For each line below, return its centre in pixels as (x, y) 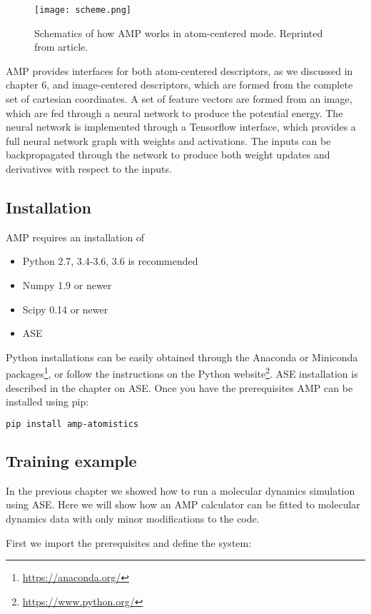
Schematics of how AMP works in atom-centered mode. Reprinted (179, 32)
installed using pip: (47, 402)
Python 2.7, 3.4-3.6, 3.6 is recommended (110, 261)
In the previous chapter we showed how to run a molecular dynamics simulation (181, 490)
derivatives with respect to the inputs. (89, 168)
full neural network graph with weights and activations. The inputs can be (168, 140)
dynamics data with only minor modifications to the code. (133, 519)
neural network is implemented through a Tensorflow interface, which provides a (181, 127)
